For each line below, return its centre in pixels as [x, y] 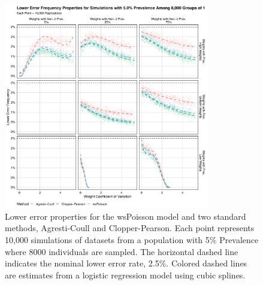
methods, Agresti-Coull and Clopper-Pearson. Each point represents [130, 228]
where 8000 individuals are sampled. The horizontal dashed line [122, 251]
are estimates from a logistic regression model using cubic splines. [125, 275]
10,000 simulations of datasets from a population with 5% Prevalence [132, 239]
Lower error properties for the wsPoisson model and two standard [126, 216]
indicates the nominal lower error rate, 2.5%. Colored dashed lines [126, 263]
